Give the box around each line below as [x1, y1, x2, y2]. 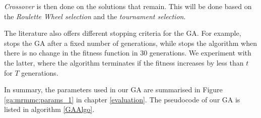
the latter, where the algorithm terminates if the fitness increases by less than [4, 57, 244, 68]
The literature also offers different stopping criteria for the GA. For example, [4, 28, 241, 38]
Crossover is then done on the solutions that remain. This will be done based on [4, 1, 252, 11]
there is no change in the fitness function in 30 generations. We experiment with [4, 47, 251, 58]
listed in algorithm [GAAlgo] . [4, 104, 95, 114]
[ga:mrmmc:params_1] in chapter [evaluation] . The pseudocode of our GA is [4, 94, 240, 104]
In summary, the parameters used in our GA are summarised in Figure [4, 84, 223, 95]
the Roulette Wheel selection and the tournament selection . [4, 11, 186, 21]
